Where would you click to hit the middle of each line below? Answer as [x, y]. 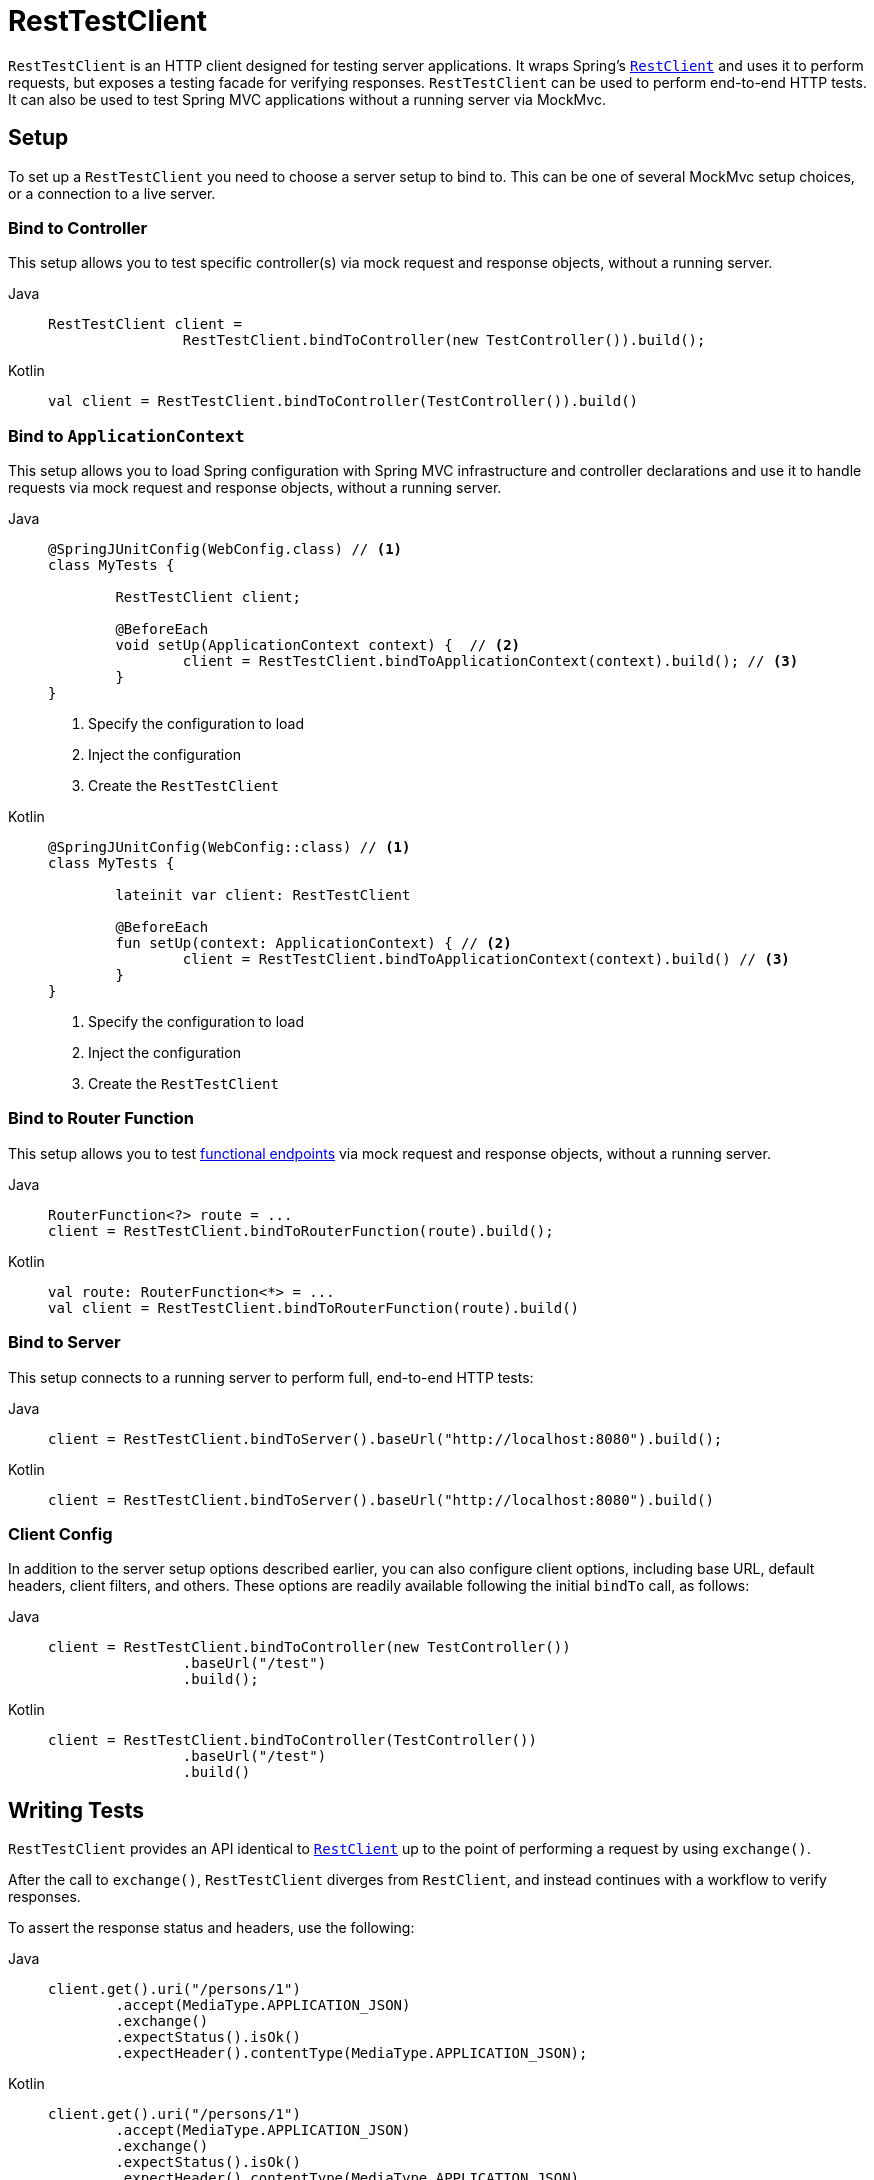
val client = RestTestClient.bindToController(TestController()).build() [343, 401]
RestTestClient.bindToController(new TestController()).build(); [444, 340]
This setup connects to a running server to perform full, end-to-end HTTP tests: [271, 1377]
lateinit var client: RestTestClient [263, 895]
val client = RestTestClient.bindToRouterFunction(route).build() [314, 1307]
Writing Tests [76, 1810]
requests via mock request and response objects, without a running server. [255, 488]
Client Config [60, 1533]
